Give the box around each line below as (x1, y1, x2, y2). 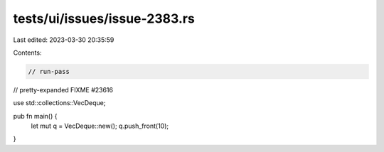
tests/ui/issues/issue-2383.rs (13, 11, 195, 26)
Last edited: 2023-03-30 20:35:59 (13, 36, 114, 44)
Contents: (13, 48, 42, 57)
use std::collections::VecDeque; (13, 99, 106, 107)
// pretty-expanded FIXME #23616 (13, 85, 114, 94)
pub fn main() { (13, 112, 58, 120)
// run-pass (28, 67, 70, 75)
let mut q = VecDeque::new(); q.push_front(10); (31, 121, 169, 131)
